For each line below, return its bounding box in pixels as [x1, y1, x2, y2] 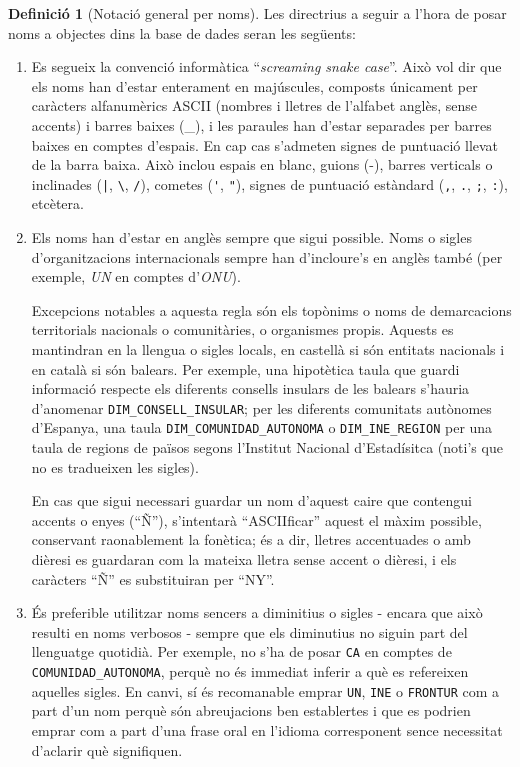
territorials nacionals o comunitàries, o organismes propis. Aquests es [31, 319, 454, 340]
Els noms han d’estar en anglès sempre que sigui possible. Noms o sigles [31, 227, 472, 247]
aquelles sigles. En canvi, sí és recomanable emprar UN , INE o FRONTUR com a [31, 680, 500, 701]
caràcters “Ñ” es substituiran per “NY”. [31, 568, 275, 589]
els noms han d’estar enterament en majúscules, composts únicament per [31, 75, 478, 96]
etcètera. [31, 193, 84, 214]
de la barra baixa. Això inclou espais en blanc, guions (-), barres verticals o [31, 154, 493, 175]
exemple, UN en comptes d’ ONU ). [31, 266, 241, 287]
